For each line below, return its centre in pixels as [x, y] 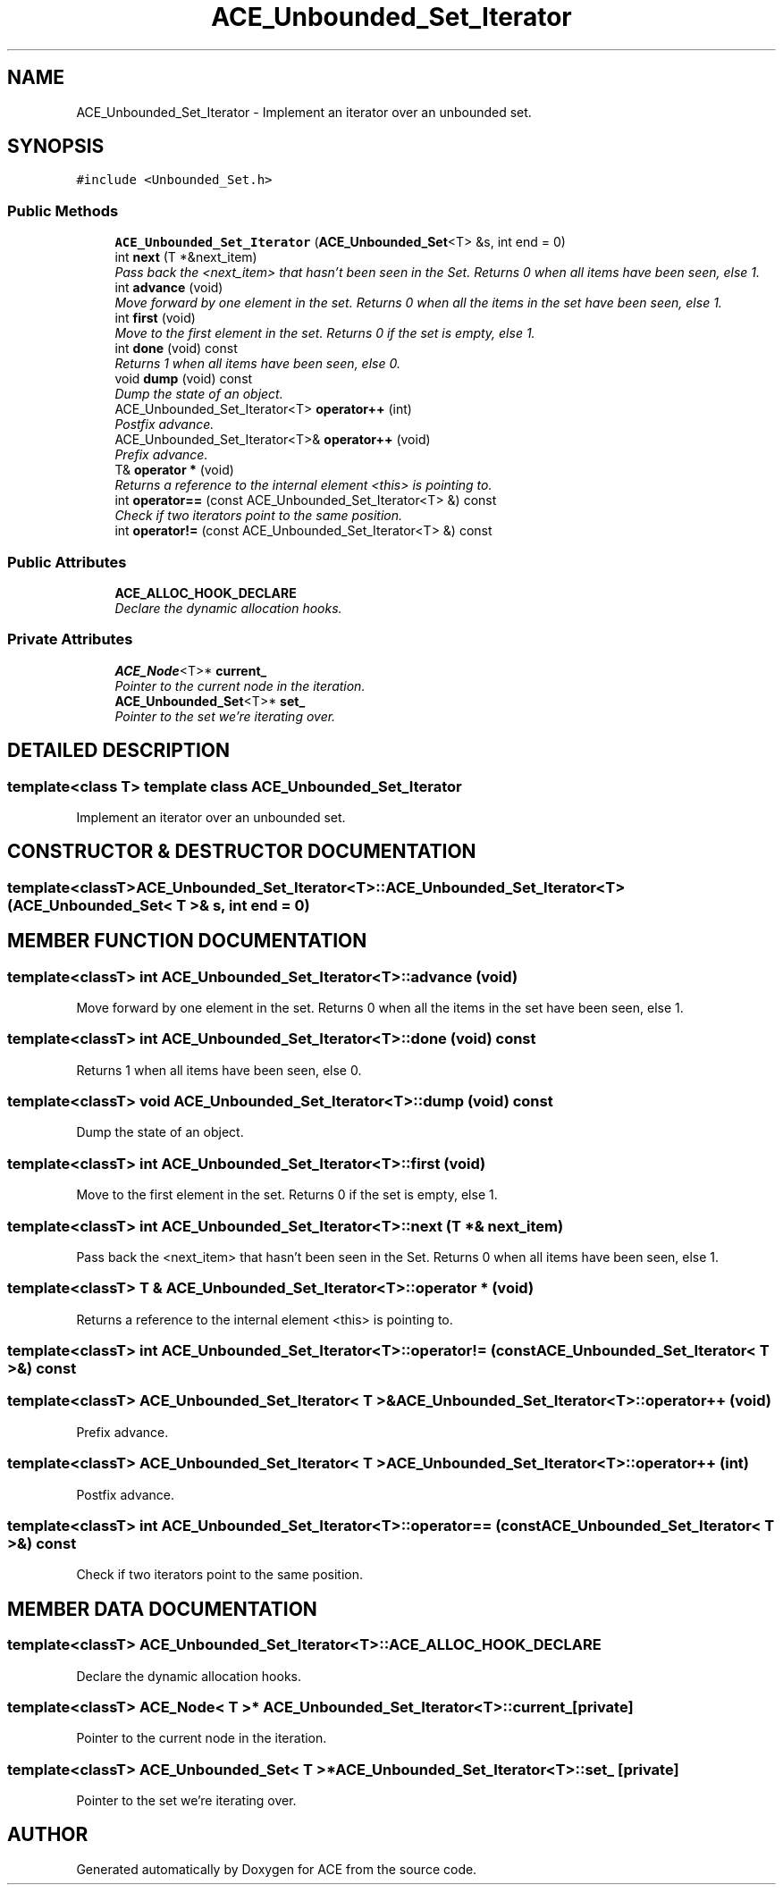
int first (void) [155, 318]
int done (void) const [176, 349]
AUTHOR [48, 1835]
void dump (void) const [184, 379]
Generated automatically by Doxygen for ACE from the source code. [277, 1869]
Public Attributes [67, 562]
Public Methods [63, 210]
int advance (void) [169, 288]
